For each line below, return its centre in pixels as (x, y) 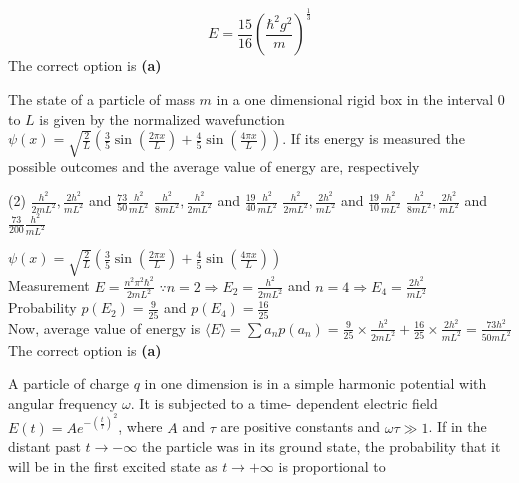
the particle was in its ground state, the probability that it (321, 446)
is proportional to (332, 465)
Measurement (49, 285)
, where (140, 426)
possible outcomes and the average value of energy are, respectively (214, 166)
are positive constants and (300, 426)
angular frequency (63, 402)
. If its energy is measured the (373, 138)
